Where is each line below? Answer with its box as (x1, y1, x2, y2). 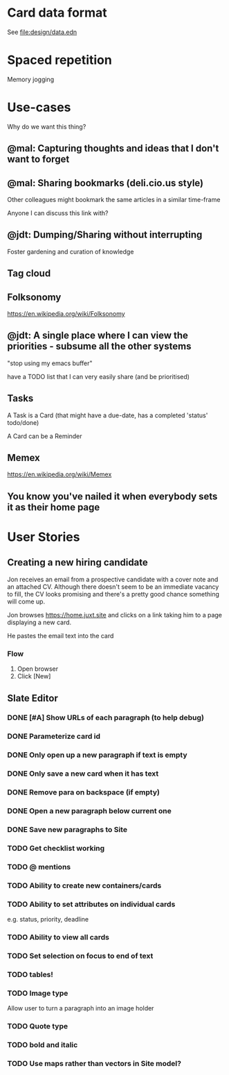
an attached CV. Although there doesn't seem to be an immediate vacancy (7, 582, 219, 591)
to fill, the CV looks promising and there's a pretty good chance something (7, 590, 220, 598)
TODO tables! (7, 969, 54, 979)
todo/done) (7, 418, 39, 426)
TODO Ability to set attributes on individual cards (7, 899, 176, 909)
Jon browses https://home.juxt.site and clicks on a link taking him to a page (7, 610, 223, 619)
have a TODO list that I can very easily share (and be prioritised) (7, 372, 190, 381)
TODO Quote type (7, 1022, 68, 1031)
